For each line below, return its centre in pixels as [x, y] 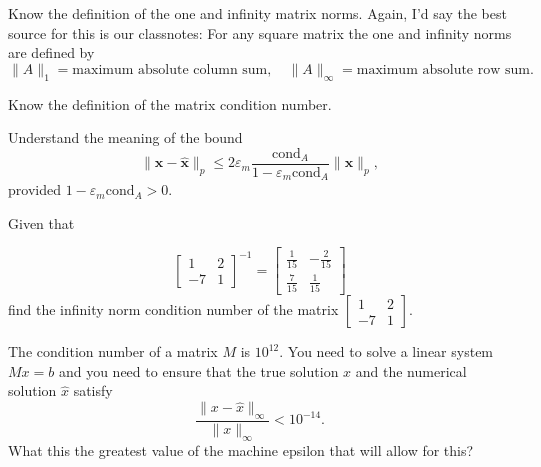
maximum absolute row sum [443, 69]
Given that [41, 222]
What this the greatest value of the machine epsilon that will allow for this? [241, 449]
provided [34, 189]
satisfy [93, 390]
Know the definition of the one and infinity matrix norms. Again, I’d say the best [257, 13]
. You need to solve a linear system [386, 351]
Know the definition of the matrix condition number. [170, 103]
